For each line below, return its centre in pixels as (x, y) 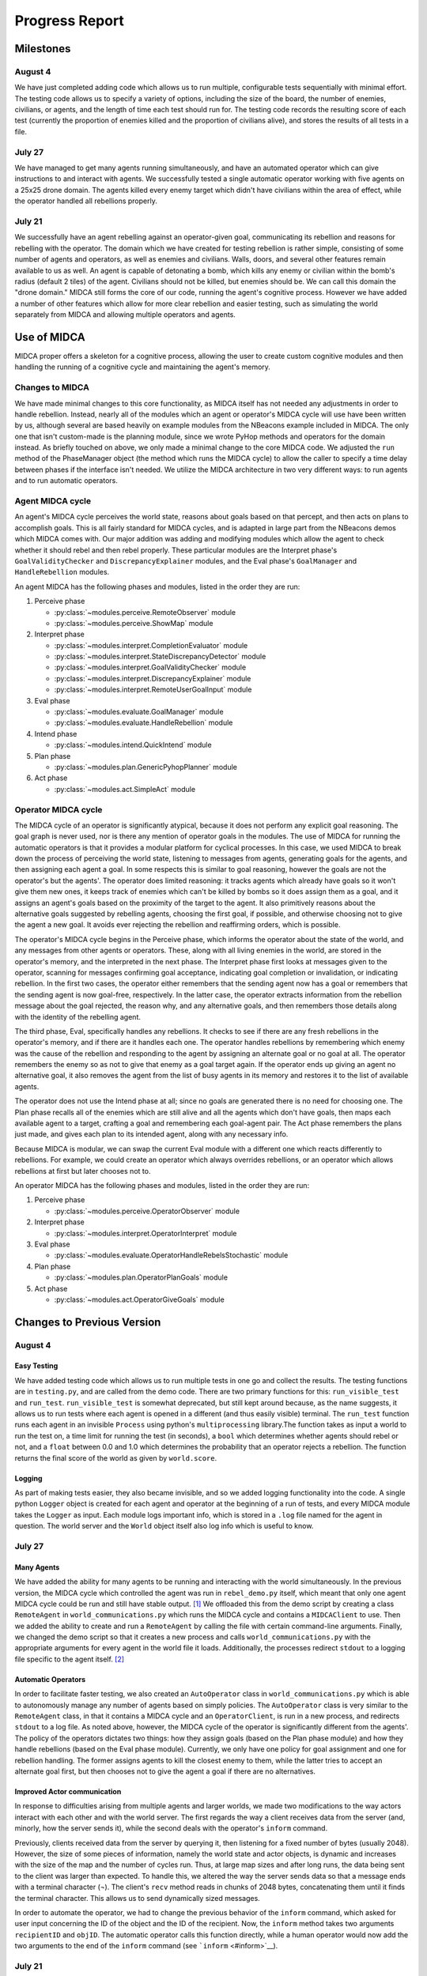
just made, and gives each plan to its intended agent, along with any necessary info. (151, 1134)
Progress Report (69, 21)
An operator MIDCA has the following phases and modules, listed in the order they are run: (162, 1185)
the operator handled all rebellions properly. (86, 201)
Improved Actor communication (68, 1791)
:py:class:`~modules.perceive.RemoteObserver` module (145, 612)
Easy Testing (36, 1366)
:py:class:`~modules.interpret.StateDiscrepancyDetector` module (160, 657)
